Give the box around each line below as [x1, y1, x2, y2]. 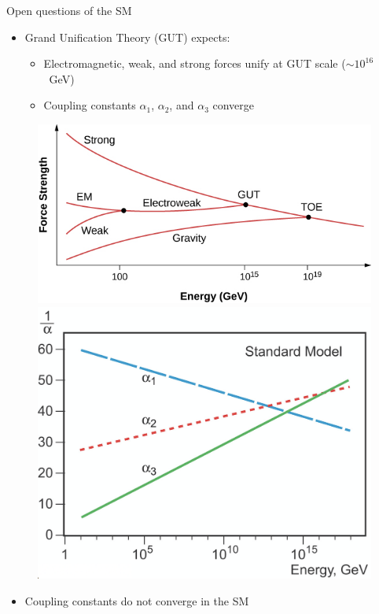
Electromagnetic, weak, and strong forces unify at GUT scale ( [43, 55, 346, 72]
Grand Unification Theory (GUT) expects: [24, 28, 230, 45]
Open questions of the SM [6, 2, 132, 18]
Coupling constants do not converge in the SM [24, 593, 249, 609]
